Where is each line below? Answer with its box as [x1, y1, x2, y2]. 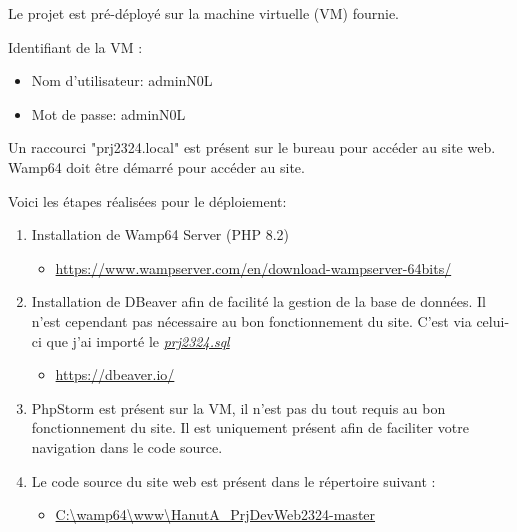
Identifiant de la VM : [8, 36, 143, 57]
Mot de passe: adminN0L [31, 103, 186, 124]
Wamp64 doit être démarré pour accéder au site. [8, 156, 305, 177]
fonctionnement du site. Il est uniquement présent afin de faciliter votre [31, 417, 469, 438]
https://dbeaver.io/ [55, 364, 175, 385]
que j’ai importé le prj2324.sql [46, 330, 230, 351]
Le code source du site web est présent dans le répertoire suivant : [31, 470, 436, 491]
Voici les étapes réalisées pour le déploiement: [8, 190, 287, 211]
